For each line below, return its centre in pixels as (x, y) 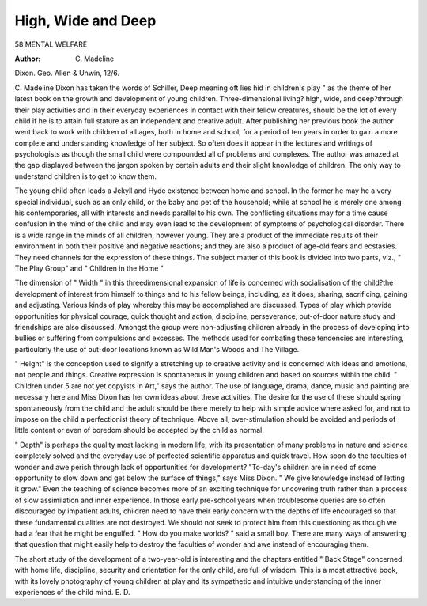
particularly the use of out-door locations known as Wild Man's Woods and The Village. (157, 349)
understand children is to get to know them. (86, 176)
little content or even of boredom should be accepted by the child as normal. (139, 430)
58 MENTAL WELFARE (51, 44)
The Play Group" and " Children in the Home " (89, 268)
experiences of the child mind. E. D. (72, 592)
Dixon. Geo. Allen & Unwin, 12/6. (67, 73)
